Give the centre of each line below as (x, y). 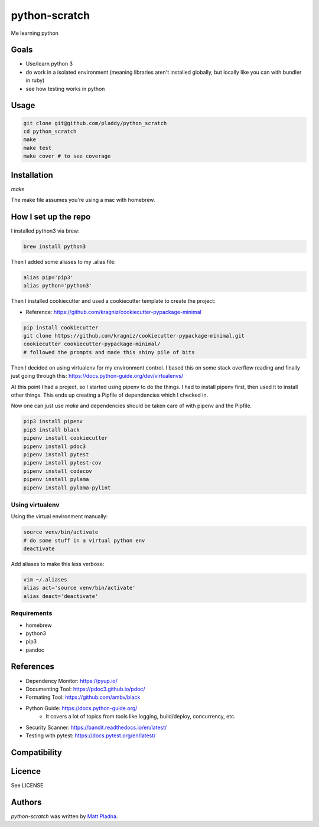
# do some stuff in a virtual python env (84, 540)
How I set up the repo (51, 216)
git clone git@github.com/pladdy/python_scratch (95, 123)
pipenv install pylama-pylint (67, 488)
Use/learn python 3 (49, 64)
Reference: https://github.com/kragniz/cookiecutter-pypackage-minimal (114, 312)
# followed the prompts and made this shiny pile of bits (109, 352)
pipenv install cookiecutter (66, 438)
